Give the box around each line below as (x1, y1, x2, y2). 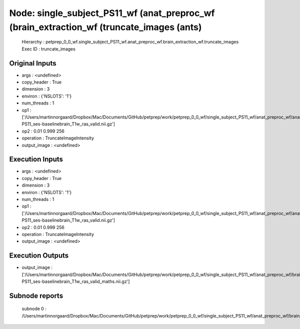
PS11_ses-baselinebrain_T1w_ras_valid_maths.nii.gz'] (21, 278, 130, 284)
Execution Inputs (9, 155, 63, 163)
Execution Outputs (9, 251, 69, 260)
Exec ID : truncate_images (21, 45, 76, 52)
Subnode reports (9, 291, 63, 300)
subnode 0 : (21, 305, 47, 312)
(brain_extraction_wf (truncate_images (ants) (9, 21, 202, 32)
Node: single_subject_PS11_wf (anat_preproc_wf (9, 7, 215, 18)
